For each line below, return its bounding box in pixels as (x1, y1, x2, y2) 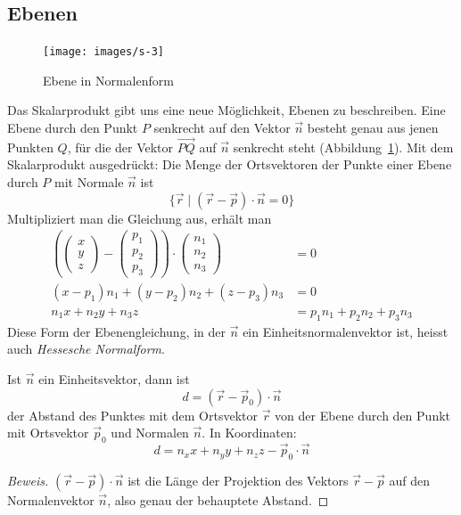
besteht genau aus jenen (307, 119, 439, 137)
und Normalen (111, 423, 189, 442)
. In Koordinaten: (202, 423, 297, 442)
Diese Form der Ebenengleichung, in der (7, 322, 226, 340)
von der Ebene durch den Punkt (275, 405, 451, 424)
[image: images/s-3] (43, 45, 165, 59)
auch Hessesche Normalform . (7, 339, 165, 358)
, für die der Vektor (67, 137, 174, 156)
